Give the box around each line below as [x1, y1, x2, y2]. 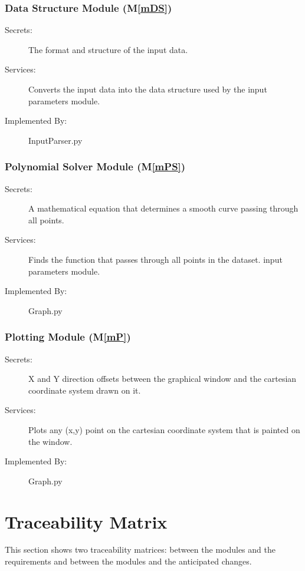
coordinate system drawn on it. [28, 384, 141, 396]
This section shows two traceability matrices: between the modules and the [5, 543, 276, 556]
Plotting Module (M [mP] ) [5, 329, 131, 344]
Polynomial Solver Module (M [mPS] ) [5, 159, 186, 174]
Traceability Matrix [5, 509, 168, 533]
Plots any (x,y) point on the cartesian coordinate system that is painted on [28, 423, 300, 435]
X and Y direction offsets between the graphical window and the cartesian [28, 372, 297, 385]
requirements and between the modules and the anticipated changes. [5, 555, 252, 567]
